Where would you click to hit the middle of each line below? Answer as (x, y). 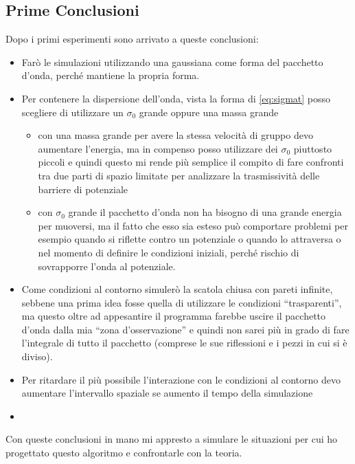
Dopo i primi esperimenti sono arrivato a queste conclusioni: (132, 39)
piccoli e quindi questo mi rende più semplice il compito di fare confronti (191, 162)
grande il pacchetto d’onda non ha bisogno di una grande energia (205, 212)
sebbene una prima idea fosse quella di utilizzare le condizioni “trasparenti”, (182, 302)
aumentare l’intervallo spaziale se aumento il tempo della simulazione (167, 393)
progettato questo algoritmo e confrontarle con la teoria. (124, 453)
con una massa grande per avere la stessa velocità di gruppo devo (175, 135)
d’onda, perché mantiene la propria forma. (111, 75)
